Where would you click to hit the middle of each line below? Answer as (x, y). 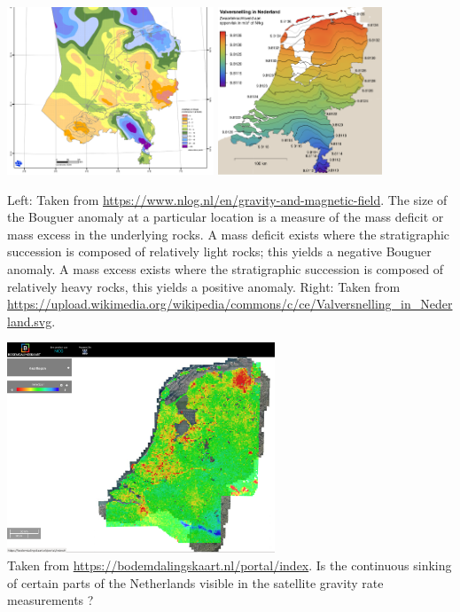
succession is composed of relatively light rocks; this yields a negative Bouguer (219, 251)
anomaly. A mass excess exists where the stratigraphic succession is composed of (226, 268)
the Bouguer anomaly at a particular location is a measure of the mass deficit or (226, 217)
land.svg (30, 321)
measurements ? (51, 600)
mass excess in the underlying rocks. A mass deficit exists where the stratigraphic (229, 234)
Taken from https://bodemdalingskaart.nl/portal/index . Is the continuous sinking (230, 565)
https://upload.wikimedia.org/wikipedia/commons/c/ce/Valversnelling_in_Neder (230, 304)
